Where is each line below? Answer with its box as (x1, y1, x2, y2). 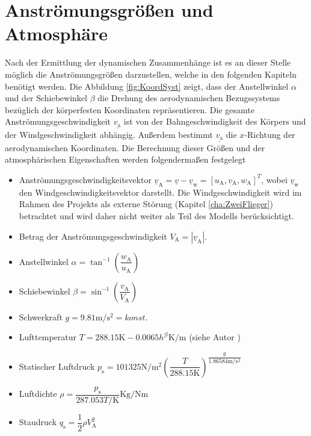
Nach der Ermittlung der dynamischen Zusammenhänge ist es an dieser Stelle (5, 56, 291, 69)
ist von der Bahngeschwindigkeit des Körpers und (123, 115, 306, 128)
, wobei (261, 173, 288, 185)
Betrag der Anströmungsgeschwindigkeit (19, 229, 167, 242)
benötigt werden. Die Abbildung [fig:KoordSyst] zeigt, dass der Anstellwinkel (5, 79, 289, 92)
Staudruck (19, 416, 57, 428)
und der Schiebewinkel (5, 92, 87, 104)
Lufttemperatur (19, 331, 76, 343)
